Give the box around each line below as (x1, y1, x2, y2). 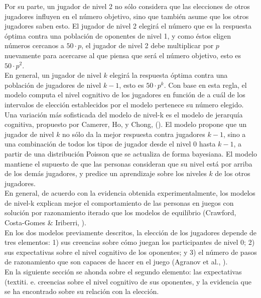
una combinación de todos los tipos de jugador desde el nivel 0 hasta (5, 138, 216, 149)
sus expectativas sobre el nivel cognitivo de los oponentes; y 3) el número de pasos (5, 246, 257, 257)
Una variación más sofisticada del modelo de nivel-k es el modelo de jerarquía (5, 109, 243, 119)
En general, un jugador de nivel (5, 70, 101, 80)
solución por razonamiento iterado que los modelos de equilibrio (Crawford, (5, 207, 236, 218)
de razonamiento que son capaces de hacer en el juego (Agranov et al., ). (5, 256, 228, 267)
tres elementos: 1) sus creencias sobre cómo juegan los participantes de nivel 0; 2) (5, 237, 255, 247)
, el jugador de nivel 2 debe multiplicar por (81, 40, 214, 51)
